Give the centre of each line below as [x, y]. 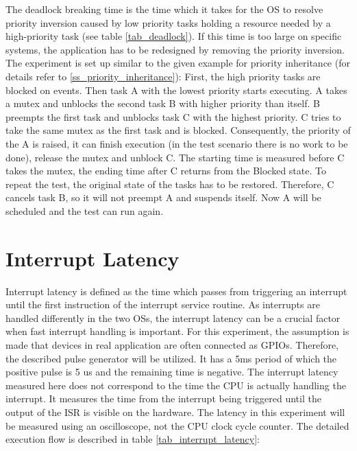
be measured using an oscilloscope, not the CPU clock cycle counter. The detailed [177, 425]
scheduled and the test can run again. [85, 210]
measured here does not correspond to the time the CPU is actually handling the [176, 385]
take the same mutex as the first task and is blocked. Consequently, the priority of [178, 130]
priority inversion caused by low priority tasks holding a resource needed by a [168, 22]
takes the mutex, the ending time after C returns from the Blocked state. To [166, 171]
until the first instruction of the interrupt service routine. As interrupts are [163, 304]
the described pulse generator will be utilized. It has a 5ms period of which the [171, 358]
